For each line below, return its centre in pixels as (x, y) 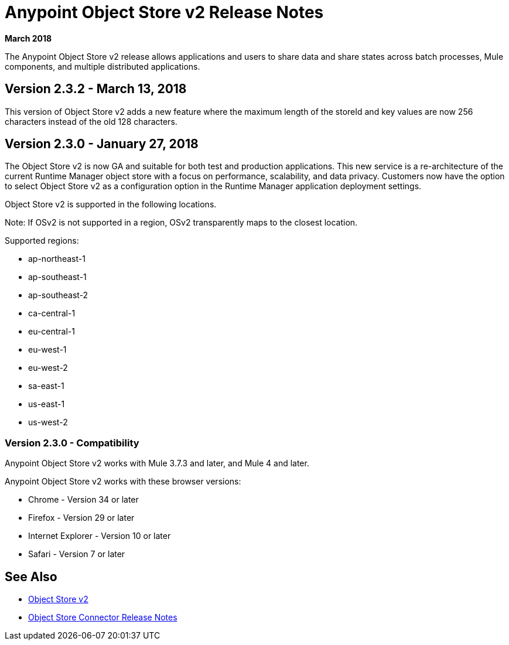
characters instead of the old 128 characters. (91, 121)
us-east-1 (47, 404)
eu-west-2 (48, 368)
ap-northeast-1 (57, 259)
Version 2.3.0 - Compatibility (72, 443)
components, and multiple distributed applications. (103, 66)
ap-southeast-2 (58, 295)
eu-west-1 (47, 350)
